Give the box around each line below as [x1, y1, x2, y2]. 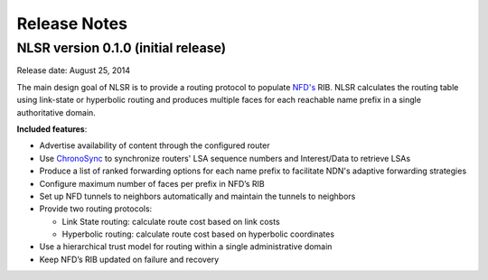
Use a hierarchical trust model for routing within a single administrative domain [39, 241, 333, 252]
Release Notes [16, 14, 128, 33]
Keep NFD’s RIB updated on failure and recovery [39, 254, 220, 265]
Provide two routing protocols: [39, 203, 153, 214]
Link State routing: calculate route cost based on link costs [61, 216, 280, 227]
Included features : [16, 123, 88, 135]
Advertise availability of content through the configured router [39, 140, 270, 151]
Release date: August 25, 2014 [16, 65, 131, 76]
